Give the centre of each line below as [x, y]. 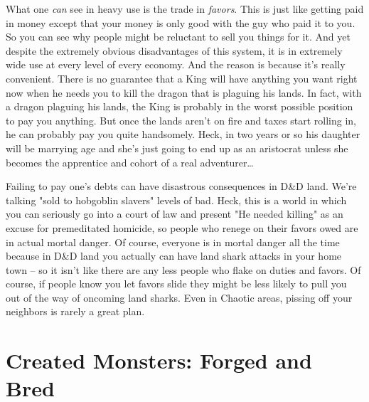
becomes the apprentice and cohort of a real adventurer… [130, 162]
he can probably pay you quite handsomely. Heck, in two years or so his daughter [183, 134]
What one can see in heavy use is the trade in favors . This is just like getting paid [185, 9]
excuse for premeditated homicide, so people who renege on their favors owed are [182, 227]
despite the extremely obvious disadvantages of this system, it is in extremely [174, 50]
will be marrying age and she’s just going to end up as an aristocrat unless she [177, 148]
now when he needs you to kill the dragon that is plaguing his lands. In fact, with [184, 92]
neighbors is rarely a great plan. [75, 311]
